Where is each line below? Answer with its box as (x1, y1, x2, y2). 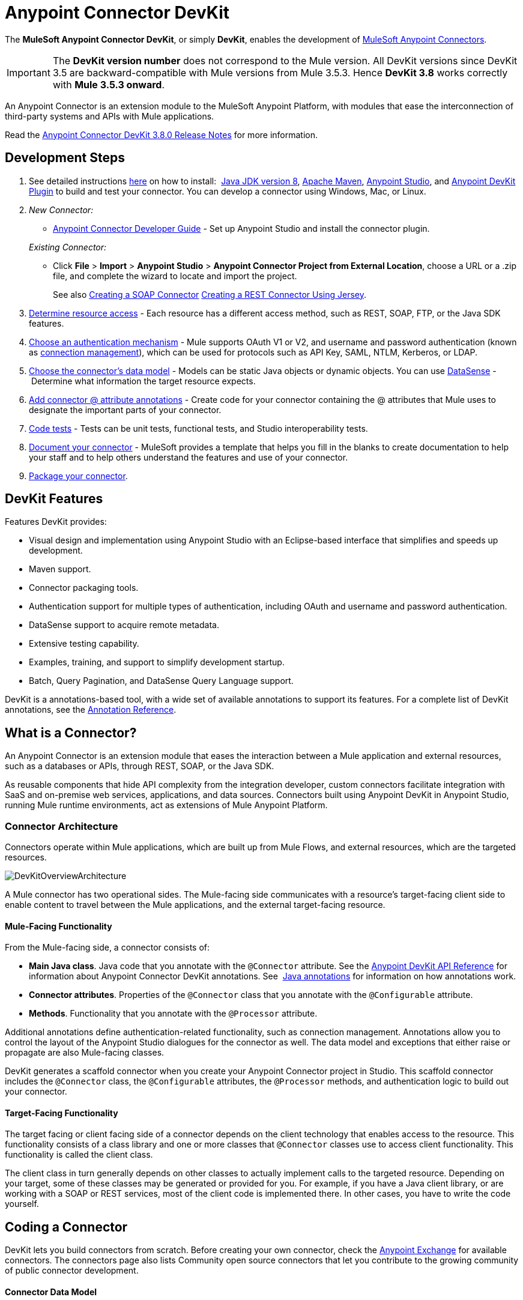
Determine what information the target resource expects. (31, 375, 256, 386)
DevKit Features (5, 491, 103, 507)
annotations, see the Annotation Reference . (5, 704, 177, 715)
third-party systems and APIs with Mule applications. (5, 110, 214, 121)
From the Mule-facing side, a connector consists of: (5, 942, 210, 953)
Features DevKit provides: (5, 516, 107, 527)
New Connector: (29, 204, 94, 215)
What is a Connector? (5, 725, 137, 740)
